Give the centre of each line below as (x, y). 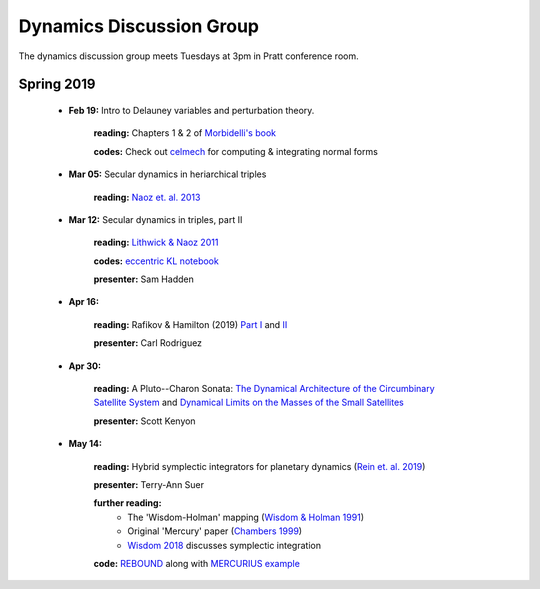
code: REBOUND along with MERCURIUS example (196, 563)
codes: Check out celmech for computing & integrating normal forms (236, 151)
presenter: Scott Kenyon (144, 421)
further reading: (127, 503)
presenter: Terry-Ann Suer (149, 484)
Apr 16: (84, 302)
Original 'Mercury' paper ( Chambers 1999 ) (215, 531)
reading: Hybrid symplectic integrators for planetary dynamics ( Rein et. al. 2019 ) (259, 466)
